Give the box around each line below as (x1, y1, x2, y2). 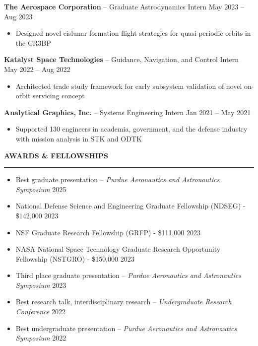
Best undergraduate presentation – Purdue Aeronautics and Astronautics (15, 323, 237, 333)
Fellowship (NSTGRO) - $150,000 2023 (15, 253, 134, 264)
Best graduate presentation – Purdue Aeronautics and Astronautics (15, 174, 220, 185)
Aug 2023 (4, 11, 33, 21)
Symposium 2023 (15, 279, 66, 290)
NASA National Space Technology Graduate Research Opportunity (15, 244, 221, 254)
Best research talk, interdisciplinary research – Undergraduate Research (15, 296, 232, 307)
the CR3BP (15, 37, 51, 48)
